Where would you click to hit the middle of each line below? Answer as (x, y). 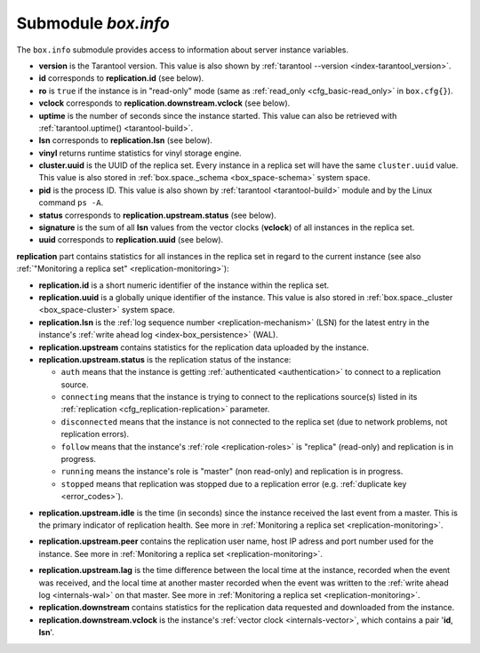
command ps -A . (71, 203)
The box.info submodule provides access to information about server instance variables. (183, 50)
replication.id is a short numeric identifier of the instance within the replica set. (184, 285)
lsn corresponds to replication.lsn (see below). (126, 140)
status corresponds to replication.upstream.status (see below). (158, 215)
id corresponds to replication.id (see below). (121, 78)
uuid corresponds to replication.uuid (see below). (131, 240)
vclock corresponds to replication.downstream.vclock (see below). (164, 103)
